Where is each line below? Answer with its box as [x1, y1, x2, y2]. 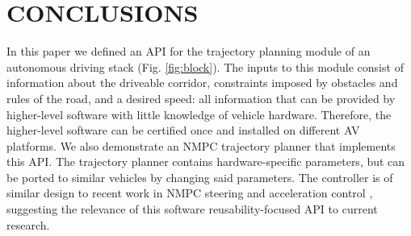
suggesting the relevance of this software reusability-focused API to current [6, 201, 378, 217]
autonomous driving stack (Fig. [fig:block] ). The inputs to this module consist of [6, 58, 404, 75]
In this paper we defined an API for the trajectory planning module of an [6, 43, 371, 60]
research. [6, 216, 50, 233]
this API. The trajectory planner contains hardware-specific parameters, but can [6, 153, 405, 170]
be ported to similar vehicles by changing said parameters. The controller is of [6, 168, 393, 185]
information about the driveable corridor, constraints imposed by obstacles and [6, 74, 398, 91]
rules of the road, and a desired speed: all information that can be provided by [6, 89, 396, 106]
